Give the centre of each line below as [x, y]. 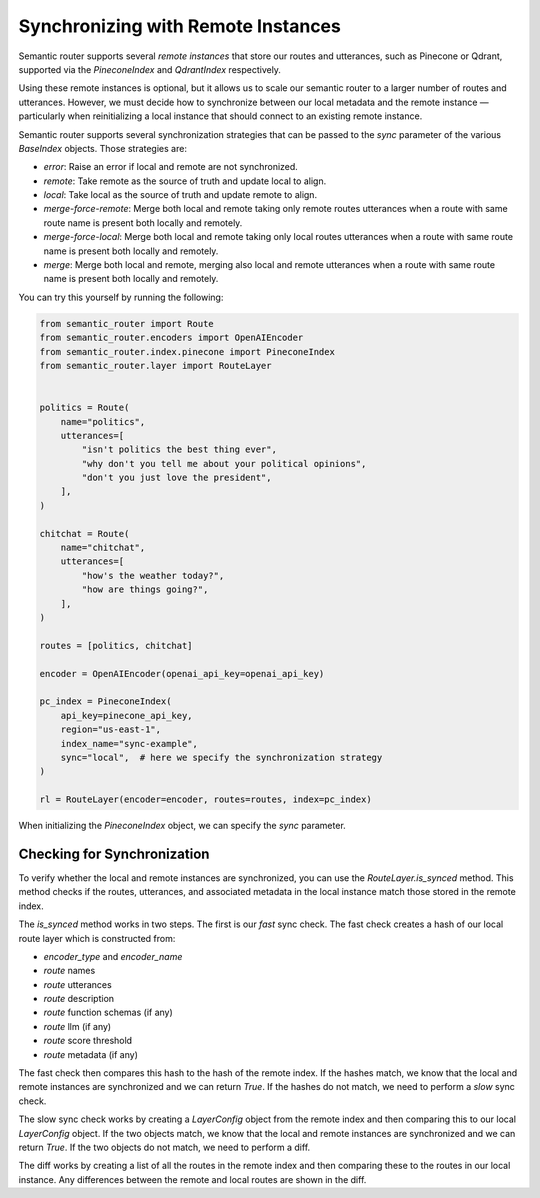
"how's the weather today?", [153, 575]
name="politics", [103, 421]
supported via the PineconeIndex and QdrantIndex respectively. [150, 69]
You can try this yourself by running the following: [121, 297]
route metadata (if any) [91, 1054]
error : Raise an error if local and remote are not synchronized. [171, 167]
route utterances [77, 984]
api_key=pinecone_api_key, [127, 715]
